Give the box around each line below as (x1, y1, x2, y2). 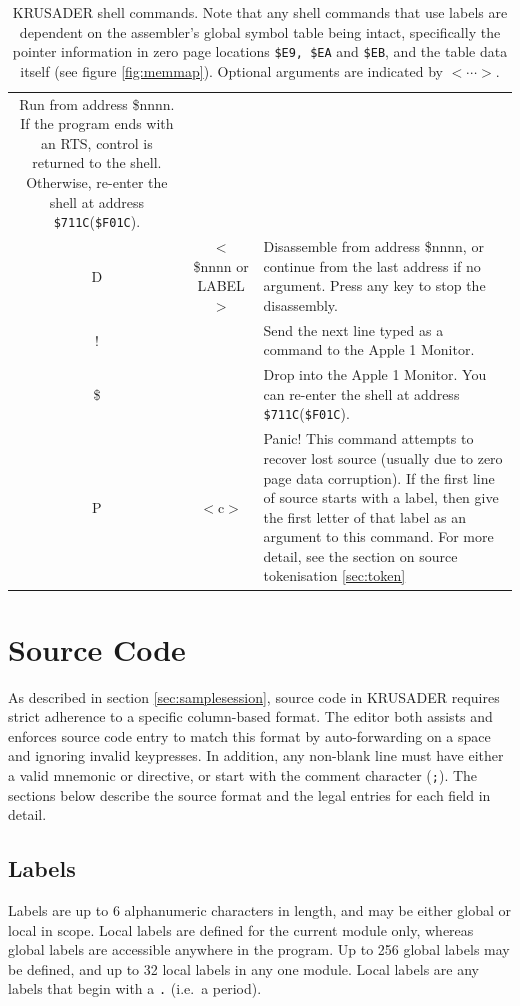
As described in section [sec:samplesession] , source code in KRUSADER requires (8, 686, 500, 707)
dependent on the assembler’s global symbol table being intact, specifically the (19, 21, 501, 42)
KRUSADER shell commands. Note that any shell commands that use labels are (12, 2, 508, 22)
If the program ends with (20, 113, 174, 134)
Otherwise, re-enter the (26, 172, 168, 193)
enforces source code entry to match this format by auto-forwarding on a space (8, 725, 491, 746)
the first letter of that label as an (263, 506, 466, 527)
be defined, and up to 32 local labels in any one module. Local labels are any (8, 958, 479, 979)
